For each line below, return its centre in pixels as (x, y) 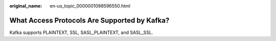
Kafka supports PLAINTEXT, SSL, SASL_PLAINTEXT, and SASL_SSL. (81, 32)
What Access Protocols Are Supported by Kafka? (89, 20)
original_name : (26, 6)
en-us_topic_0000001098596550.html (90, 6)
